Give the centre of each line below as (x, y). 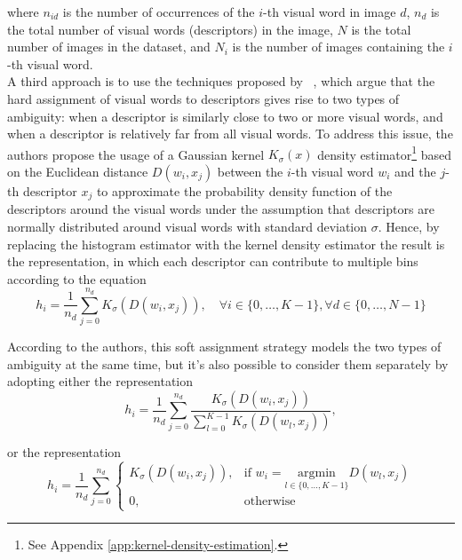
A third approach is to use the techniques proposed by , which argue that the (221, 81)
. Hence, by (409, 227)
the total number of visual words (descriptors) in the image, (170, 29)
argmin (317, 473)
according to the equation (77, 278)
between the (250, 171)
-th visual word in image (330, 12)
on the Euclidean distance (78, 171)
